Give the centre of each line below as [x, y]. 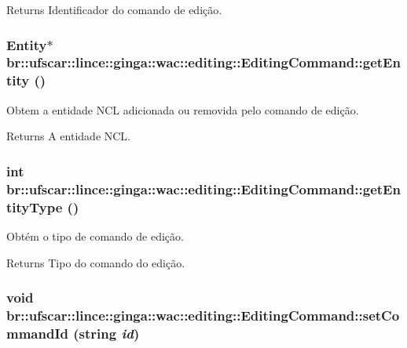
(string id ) [106, 333]
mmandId [37, 333]
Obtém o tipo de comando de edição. [95, 236]
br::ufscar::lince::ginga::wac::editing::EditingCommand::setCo [203, 315]
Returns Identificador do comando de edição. [114, 9]
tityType [35, 207]
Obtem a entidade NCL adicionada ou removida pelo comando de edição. [183, 109]
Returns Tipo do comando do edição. [96, 262]
